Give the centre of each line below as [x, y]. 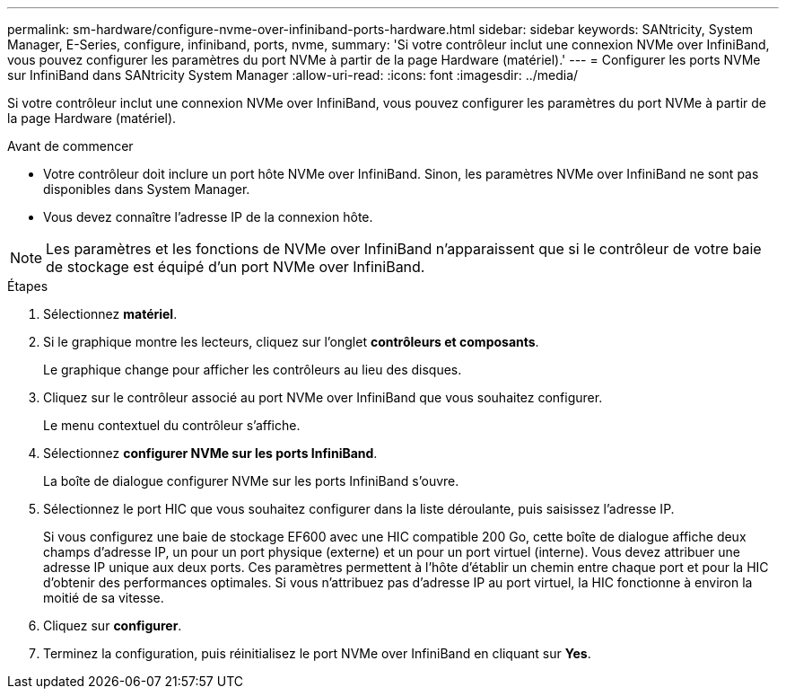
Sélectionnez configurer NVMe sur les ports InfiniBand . [210, 453]
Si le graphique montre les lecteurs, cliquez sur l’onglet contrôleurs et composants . [291, 342]
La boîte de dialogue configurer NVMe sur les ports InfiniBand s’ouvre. [251, 481]
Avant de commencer [70, 146]
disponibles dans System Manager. [147, 189]
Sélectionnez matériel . [110, 314]
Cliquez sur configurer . [113, 626]
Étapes [28, 286]
